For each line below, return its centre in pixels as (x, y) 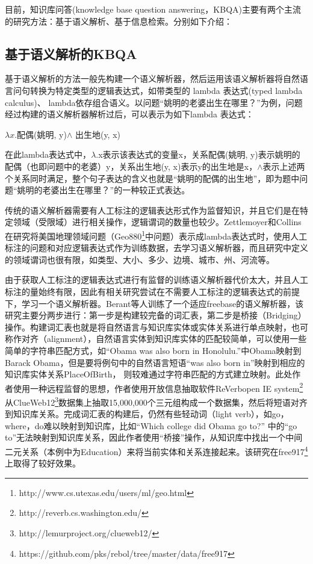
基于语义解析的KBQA (71, 53)
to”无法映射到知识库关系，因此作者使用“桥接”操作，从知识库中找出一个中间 (154, 437)
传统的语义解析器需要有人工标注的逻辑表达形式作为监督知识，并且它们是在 (152, 210)
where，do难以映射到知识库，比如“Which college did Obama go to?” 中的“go (151, 425)
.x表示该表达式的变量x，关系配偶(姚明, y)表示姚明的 (198, 154)
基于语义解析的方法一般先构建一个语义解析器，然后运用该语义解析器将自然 (152, 79)
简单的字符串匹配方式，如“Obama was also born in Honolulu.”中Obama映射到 (153, 350)
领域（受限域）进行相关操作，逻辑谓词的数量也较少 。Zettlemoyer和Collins (157, 222)
